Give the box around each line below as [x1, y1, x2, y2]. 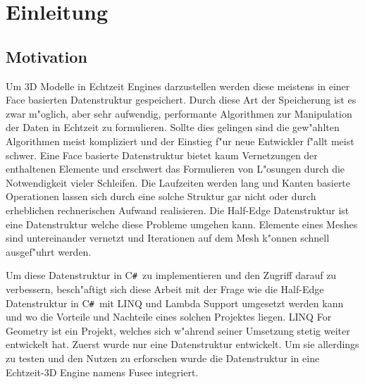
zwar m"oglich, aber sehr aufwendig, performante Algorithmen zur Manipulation [6, 106, 352, 120]
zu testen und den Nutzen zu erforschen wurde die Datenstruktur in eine [6, 350, 320, 365]
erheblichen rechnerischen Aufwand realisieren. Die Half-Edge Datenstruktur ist [6, 202, 349, 217]
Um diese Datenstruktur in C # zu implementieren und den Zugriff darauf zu [6, 268, 337, 283]
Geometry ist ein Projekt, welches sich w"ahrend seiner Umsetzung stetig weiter [6, 323, 350, 337]
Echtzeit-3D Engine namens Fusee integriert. [6, 364, 199, 379]
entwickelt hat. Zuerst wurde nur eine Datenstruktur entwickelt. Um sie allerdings [6, 337, 359, 352]
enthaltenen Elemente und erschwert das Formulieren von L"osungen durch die [6, 161, 345, 176]
